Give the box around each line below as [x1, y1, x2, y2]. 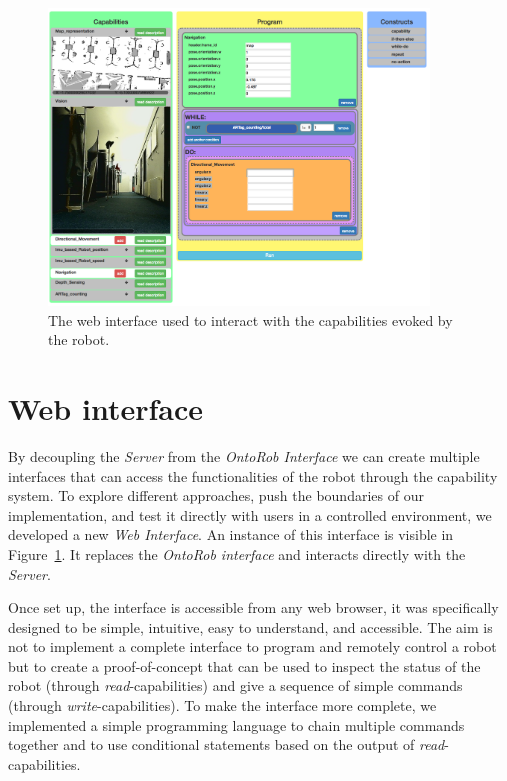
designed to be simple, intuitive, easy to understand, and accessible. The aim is [8, 616, 493, 637]
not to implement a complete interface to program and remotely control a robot [8, 636, 497, 657]
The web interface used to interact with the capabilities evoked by [48, 309, 453, 330]
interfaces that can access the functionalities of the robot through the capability [8, 465, 498, 486]
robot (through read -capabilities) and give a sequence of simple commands [8, 675, 463, 696]
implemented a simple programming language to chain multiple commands [8, 714, 465, 735]
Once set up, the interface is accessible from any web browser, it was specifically [8, 597, 499, 618]
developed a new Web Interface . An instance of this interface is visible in [8, 524, 454, 545]
